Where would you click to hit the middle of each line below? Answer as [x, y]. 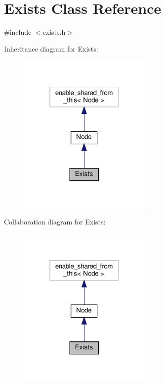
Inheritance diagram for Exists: [51, 48]
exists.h [54, 32]
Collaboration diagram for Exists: [55, 221]
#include [18, 32]
